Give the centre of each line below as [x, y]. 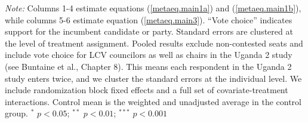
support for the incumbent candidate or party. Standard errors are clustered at [149, 31]
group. [16, 113]
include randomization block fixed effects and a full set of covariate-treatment [147, 90]
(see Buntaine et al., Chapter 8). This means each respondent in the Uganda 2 [148, 66]
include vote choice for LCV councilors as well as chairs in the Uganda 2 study [149, 55]
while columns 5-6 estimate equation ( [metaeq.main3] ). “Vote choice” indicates [149, 19]
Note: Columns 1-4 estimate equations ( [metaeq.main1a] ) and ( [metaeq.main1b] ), [153, 8]
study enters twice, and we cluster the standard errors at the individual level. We [153, 78]
